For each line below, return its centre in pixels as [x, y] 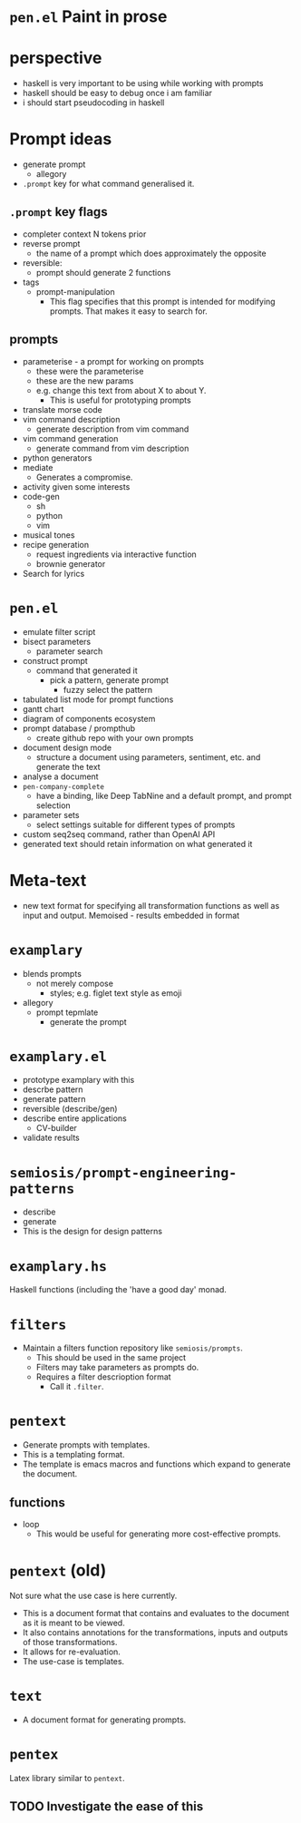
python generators [57, 458]
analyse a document [60, 776]
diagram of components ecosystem [89, 718]
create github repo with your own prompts [115, 737]
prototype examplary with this [78, 1080]
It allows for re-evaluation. [71, 1652]
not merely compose [74, 983]
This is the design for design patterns [92, 1232]
